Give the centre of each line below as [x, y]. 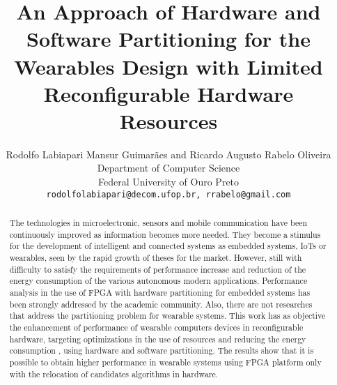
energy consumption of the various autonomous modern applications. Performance [158, 281]
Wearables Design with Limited [168, 66]
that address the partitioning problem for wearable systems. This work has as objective [167, 316]
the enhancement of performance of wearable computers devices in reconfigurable [156, 327]
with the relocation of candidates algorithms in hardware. [114, 373]
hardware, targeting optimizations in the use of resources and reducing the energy [158, 339]
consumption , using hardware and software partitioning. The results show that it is [162, 350]
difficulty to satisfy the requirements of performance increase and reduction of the [158, 269]
